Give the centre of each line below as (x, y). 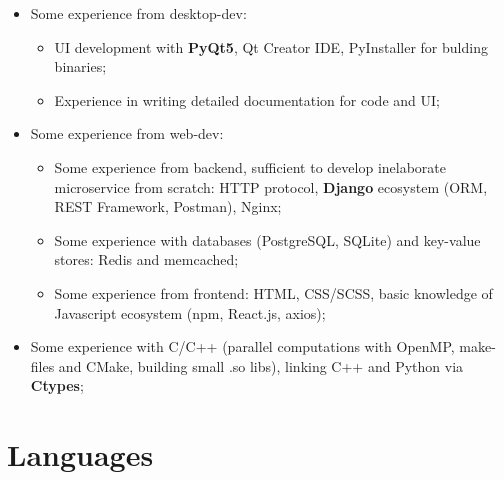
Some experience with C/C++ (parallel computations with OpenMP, (242, 346)
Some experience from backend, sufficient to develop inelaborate (250, 166)
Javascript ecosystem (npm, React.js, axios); (190, 312)
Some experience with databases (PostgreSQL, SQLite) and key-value (267, 239)
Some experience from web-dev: (127, 133)
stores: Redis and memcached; (146, 259)
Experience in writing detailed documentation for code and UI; (247, 99)
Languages (80, 454)
